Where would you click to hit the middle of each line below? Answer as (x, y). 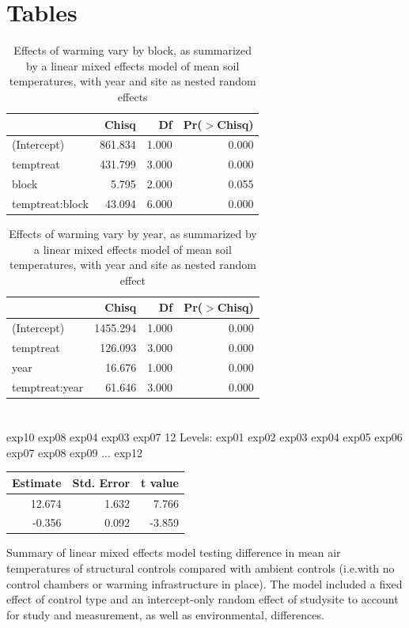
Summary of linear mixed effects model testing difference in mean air (174, 552)
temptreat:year (48, 386)
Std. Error (101, 482)
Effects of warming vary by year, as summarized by (133, 233)
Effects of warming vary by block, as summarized (133, 50)
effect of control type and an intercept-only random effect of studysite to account (203, 599)
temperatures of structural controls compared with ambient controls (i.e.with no (201, 568)
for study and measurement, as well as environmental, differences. (165, 614)
